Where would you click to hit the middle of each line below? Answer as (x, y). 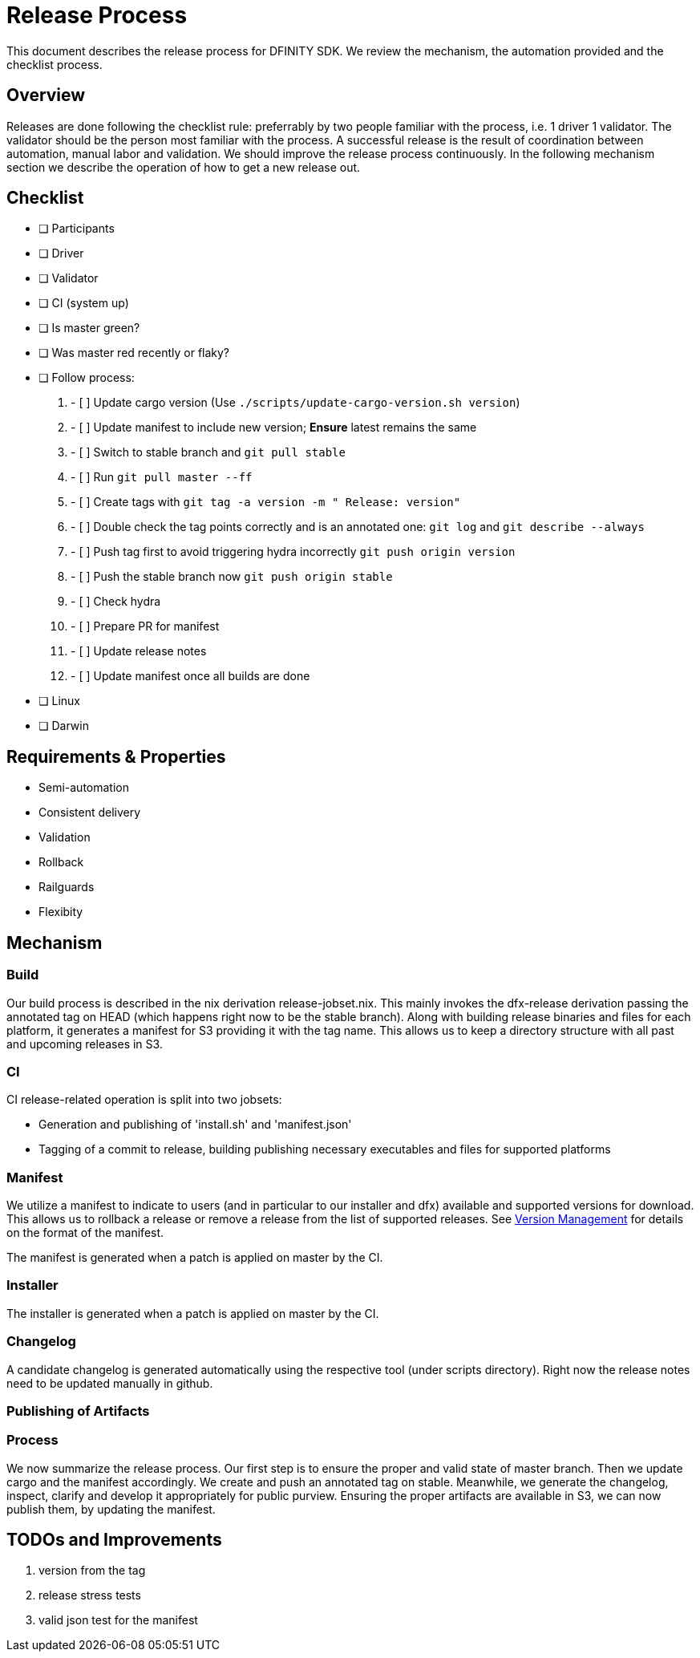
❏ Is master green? (89, 328)
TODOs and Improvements (114, 1540)
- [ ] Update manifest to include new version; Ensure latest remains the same (274, 428)
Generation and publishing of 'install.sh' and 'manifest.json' (195, 1125)
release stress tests (90, 1595)
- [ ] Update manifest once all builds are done (190, 676)
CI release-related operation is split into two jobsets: (144, 1100)
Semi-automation (84, 788)
